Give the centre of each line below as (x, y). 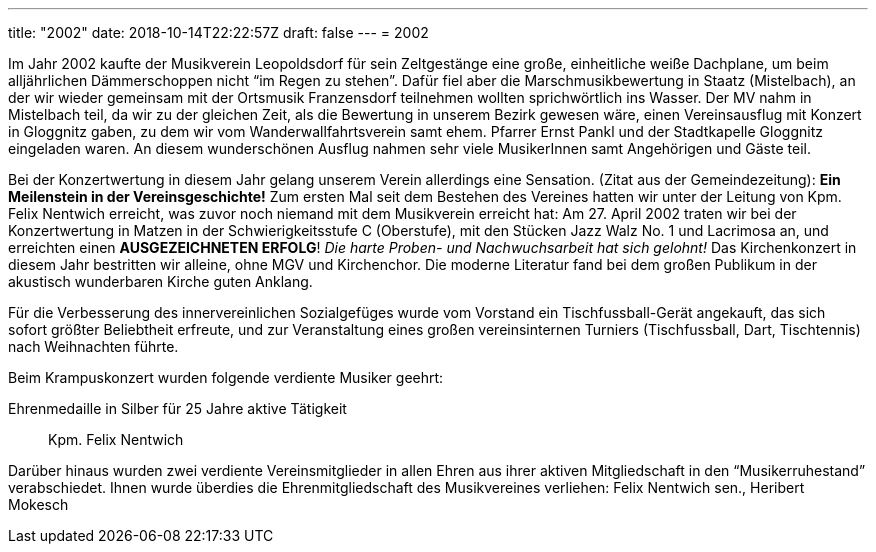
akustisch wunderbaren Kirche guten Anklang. (160, 281)
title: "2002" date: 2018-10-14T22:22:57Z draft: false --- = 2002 (218, 32)
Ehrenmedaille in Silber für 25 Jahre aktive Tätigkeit (177, 408)
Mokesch (38, 504)
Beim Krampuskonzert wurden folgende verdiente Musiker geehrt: (226, 377)
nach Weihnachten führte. (93, 346)
